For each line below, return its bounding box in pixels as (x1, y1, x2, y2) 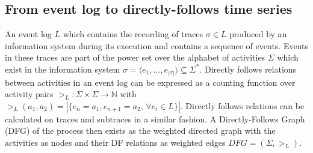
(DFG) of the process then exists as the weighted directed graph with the (5, 124, 276, 137)
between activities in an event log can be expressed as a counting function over (5, 76, 296, 88)
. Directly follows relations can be (180, 99, 305, 112)
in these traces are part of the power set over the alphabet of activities (5, 51, 265, 64)
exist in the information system (5, 62, 120, 75)
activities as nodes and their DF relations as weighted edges (5, 136, 226, 148)
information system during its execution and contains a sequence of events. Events (5, 39, 309, 52)
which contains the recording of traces (63, 28, 203, 40)
